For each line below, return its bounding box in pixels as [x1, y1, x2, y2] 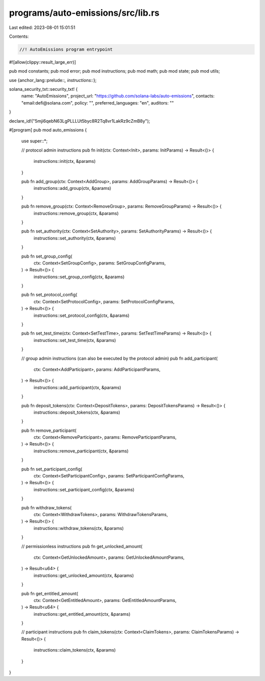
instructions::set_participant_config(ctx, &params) [33, 486, 134, 493]
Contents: [9, 33, 29, 39]
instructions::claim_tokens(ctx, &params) [33, 647, 116, 653]
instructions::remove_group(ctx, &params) [33, 210, 119, 216]
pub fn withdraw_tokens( [21, 504, 72, 510]
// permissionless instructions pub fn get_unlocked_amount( [21, 543, 143, 549]
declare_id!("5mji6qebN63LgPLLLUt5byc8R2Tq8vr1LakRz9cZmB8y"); [9, 118, 150, 124]
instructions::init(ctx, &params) [33, 158, 96, 164]
